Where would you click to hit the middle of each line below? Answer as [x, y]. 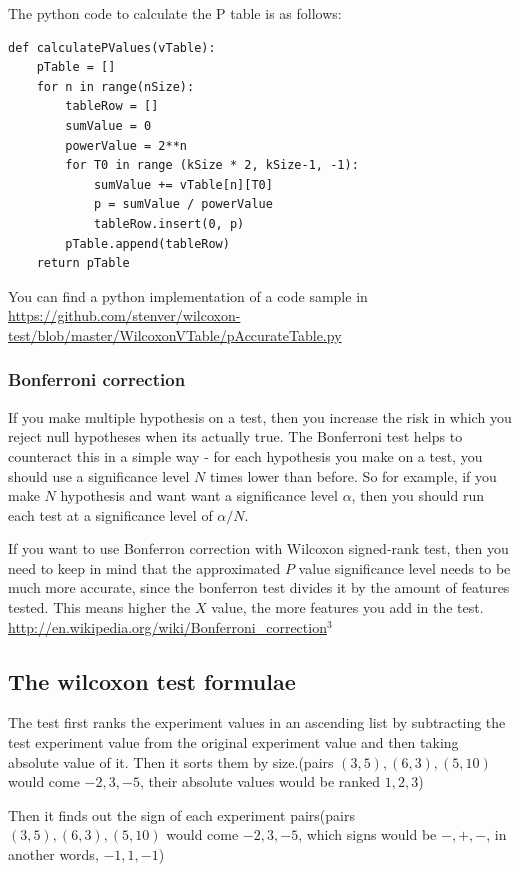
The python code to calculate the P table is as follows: [175, 13]
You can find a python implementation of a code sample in [188, 295]
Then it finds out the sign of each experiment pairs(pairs [181, 814]
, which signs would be [367, 834]
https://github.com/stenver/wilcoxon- [124, 315]
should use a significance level [99, 475]
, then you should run [417, 495]
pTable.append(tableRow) [147, 243]
